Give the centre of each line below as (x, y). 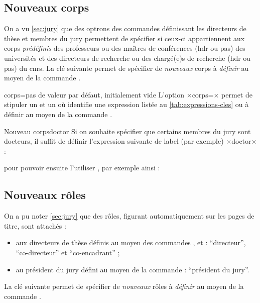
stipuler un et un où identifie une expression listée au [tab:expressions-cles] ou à (126, 104)
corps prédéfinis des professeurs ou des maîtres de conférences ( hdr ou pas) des (125, 48)
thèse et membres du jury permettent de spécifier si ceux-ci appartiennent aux (124, 38)
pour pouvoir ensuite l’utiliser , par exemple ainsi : (82, 168)
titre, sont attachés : (35, 225)
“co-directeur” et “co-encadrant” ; (68, 252)
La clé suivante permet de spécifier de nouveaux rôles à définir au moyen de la (124, 286)
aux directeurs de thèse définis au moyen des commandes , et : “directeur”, (131, 242)
